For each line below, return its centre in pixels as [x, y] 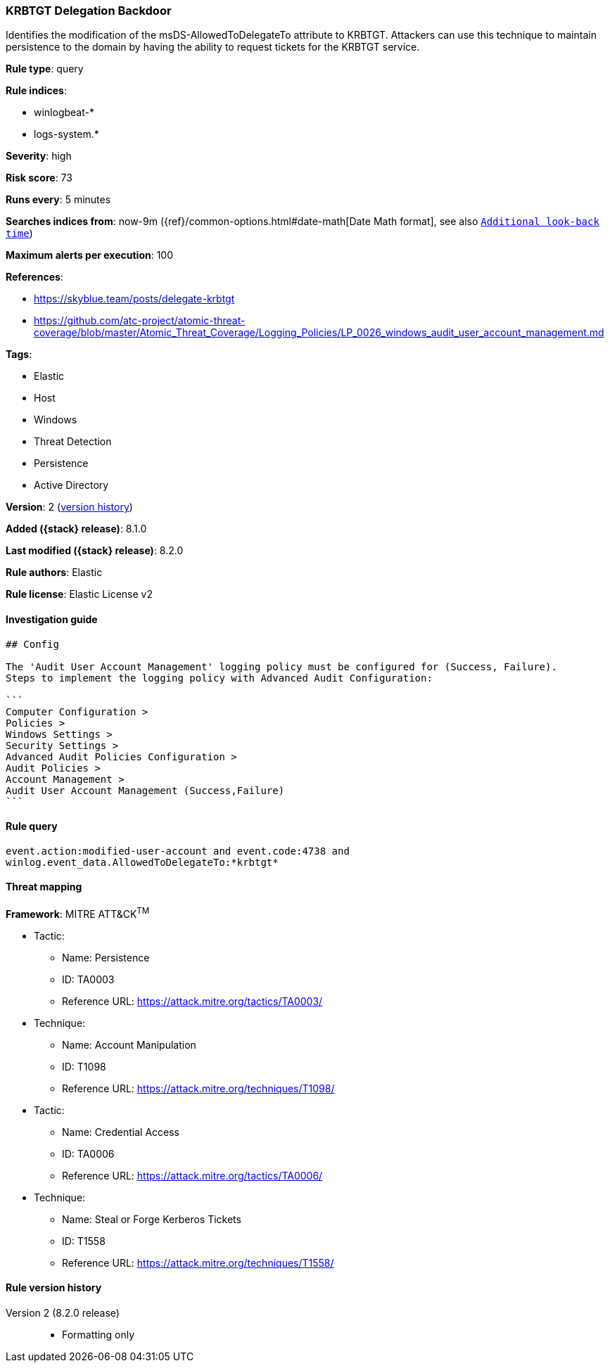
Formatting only [99, 1334]
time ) [19, 234]
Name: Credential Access [121, 1132]
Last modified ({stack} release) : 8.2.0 [95, 551]
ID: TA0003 [88, 979]
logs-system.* [66, 134]
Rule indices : [36, 91]
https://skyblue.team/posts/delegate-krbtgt [134, 299]
